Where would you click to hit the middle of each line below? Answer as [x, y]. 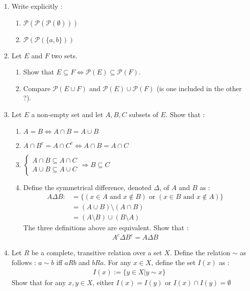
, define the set [173, 262]
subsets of [144, 114]
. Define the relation [200, 253]
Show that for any [39, 282]
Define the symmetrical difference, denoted [87, 187]
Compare [37, 88]
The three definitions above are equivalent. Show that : [106, 228]
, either [103, 282]
